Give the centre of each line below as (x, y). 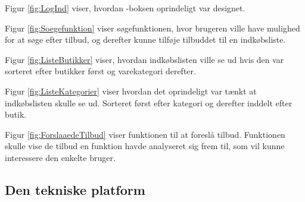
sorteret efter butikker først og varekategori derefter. (100, 71)
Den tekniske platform (75, 189)
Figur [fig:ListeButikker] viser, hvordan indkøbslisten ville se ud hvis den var (144, 59)
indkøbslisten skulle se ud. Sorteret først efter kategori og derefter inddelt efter (149, 102)
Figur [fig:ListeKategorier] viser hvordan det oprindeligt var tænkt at (131, 91)
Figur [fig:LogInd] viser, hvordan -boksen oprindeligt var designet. (125, 8)
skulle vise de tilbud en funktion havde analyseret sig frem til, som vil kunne (145, 146)
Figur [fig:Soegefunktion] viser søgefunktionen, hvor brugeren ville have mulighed (152, 28)
